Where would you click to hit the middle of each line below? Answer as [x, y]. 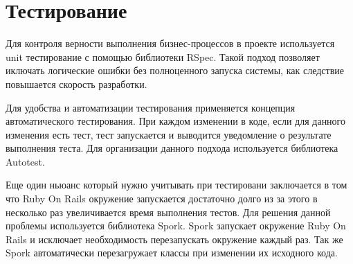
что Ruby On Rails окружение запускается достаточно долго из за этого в [162, 199]
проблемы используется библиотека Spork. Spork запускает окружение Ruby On [176, 226]
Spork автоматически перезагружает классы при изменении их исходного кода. [172, 253]
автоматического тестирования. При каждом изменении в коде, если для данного [176, 121]
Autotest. [25, 161]
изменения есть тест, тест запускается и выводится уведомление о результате [169, 134]
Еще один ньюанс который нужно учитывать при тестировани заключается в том [176, 185]
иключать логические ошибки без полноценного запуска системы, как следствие [175, 70]
